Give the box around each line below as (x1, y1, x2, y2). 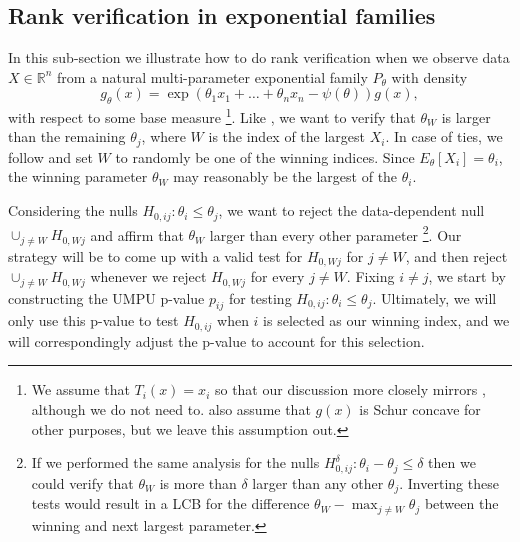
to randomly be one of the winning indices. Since (115, 146, 415, 167)
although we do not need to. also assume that (31, 398, 311, 419)
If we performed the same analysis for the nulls (31, 452, 320, 473)
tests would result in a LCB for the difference (31, 493, 310, 514)
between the (424, 493, 499, 514)
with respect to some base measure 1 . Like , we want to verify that (8, 104, 416, 127)
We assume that (31, 379, 130, 400)
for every (250, 266, 305, 287)
